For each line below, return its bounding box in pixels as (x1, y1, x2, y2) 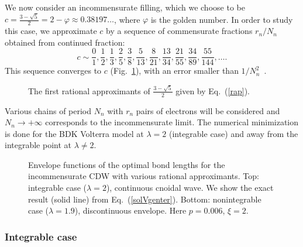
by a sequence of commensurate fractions (106, 25, 253, 37)
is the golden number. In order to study (150, 13, 293, 25)
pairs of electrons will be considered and (136, 104, 280, 116)
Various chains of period (5, 104, 92, 116)
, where (114, 13, 140, 25)
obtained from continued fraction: (5, 36, 125, 48)
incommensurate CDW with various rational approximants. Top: (28, 170, 259, 182)
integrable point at (5, 139, 72, 151)
